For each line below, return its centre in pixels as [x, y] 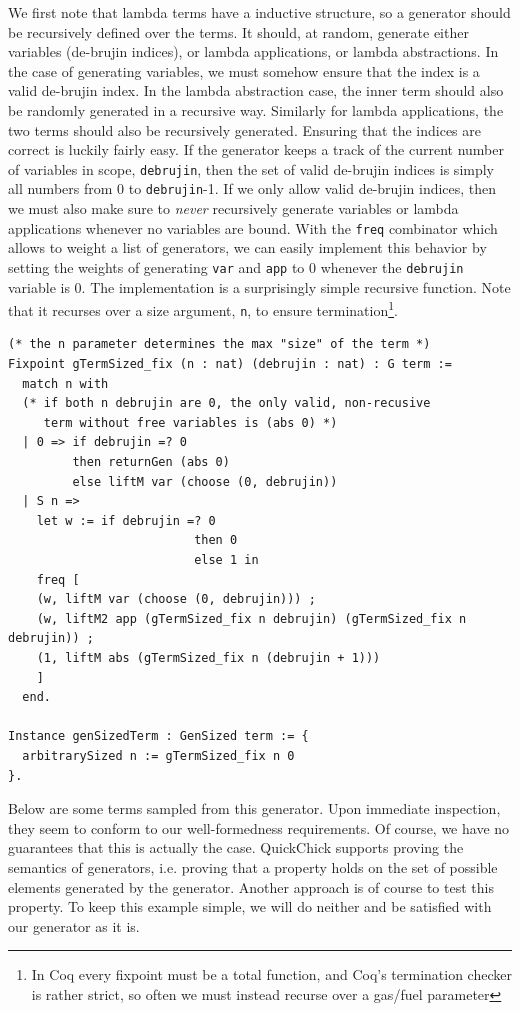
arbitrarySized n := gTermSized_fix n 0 [158, 755]
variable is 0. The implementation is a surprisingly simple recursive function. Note [259, 286]
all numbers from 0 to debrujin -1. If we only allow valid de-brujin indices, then [252, 188]
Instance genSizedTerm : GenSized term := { [158, 736]
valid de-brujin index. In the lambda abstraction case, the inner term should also [256, 90]
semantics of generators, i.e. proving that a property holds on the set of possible [253, 866]
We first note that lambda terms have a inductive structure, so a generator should [259, 12]
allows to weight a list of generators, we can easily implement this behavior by [247, 247]
